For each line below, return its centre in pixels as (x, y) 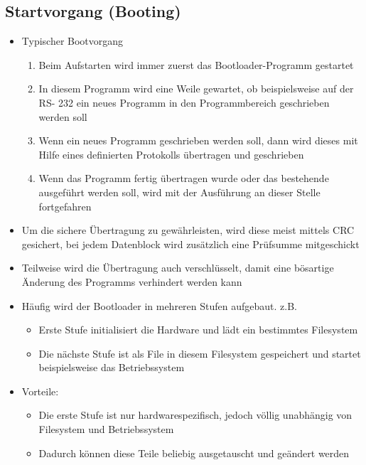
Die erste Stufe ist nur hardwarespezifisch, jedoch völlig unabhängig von (195, 415)
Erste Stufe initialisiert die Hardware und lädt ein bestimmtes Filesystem (198, 330)
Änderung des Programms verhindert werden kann (132, 281)
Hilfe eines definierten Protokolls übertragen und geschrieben (171, 154)
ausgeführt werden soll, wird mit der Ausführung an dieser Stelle (179, 192)
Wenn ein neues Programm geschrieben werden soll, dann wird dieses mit (198, 140)
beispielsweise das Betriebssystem (112, 367)
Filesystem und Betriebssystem (106, 429)
